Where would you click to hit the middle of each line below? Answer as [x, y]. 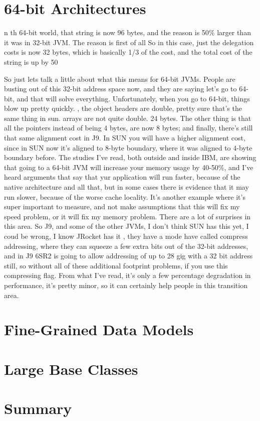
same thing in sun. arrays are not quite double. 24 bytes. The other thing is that [128, 118]
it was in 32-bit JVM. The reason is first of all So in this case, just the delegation [129, 42]
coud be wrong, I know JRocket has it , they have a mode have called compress [126, 236]
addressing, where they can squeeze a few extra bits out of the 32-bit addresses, [126, 246]
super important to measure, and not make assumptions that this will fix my [122, 206]
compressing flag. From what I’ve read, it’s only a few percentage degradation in [127, 275]
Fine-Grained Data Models [99, 329]
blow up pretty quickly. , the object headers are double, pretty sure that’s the [123, 108]
